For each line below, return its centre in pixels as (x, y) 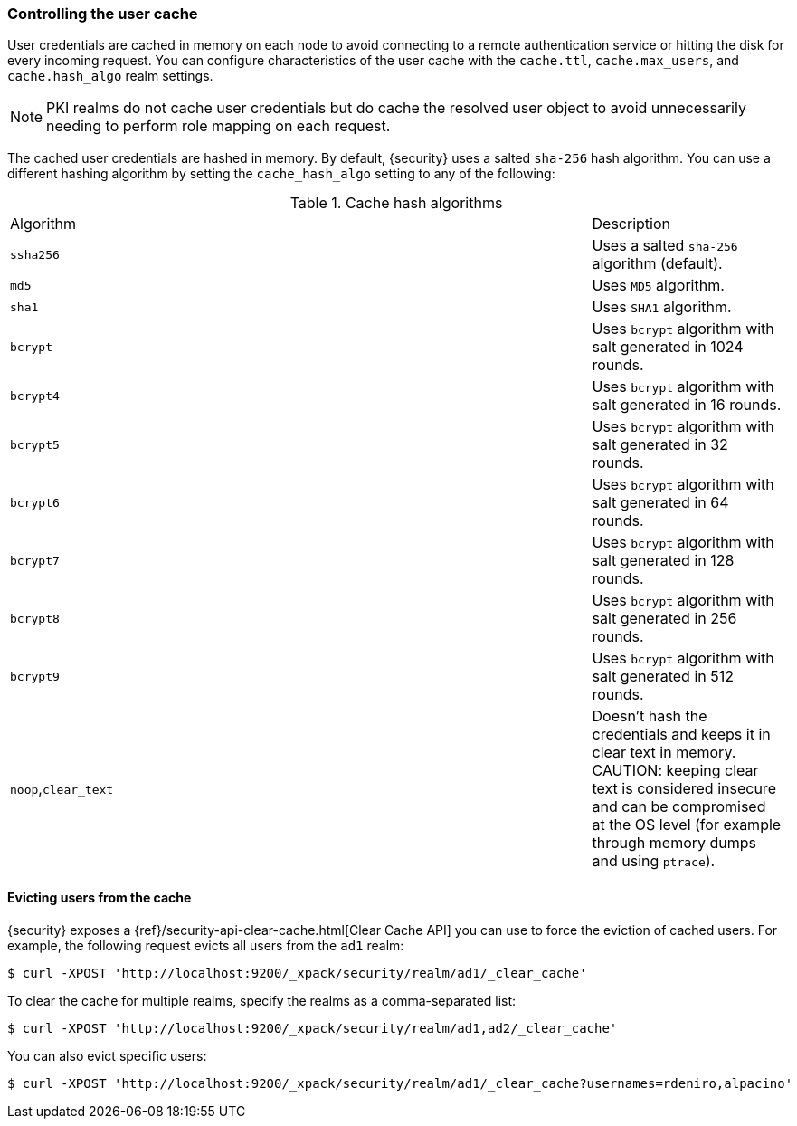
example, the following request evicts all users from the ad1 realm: (206, 945)
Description (631, 224)
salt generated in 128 (663, 561)
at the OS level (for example (687, 825)
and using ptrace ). (654, 861)
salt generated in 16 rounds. (687, 405)
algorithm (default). (657, 264)
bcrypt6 (35, 502)
